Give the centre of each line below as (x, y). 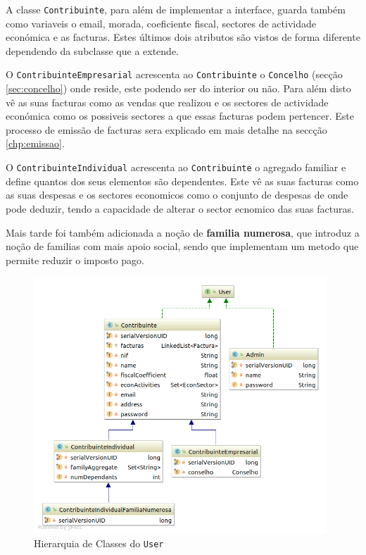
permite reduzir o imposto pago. (75, 260)
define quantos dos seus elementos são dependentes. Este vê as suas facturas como (182, 181)
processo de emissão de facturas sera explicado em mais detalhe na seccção (166, 129)
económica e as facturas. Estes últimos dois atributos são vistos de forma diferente (183, 37)
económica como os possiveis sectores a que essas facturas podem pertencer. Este (180, 116)
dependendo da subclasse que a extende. (93, 50)
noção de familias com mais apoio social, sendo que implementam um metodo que (182, 246)
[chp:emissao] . (35, 143)
